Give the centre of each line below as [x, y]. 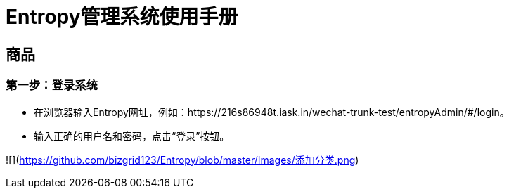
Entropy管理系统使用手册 [122, 17]
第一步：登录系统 [52, 85]
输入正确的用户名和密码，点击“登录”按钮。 [132, 136]
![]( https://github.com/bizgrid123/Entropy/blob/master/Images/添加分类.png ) [182, 160]
